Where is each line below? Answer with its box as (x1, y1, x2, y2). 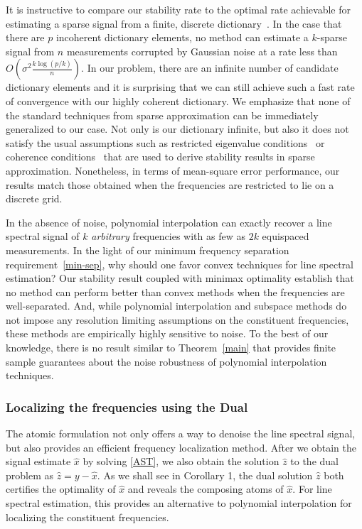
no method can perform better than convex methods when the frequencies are (6, 284, 345, 299)
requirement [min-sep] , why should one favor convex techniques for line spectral (6, 256, 353, 271)
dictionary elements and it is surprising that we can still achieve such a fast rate (6, 80, 355, 94)
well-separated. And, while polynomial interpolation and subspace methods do (6, 298, 347, 313)
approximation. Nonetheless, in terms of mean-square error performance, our (6, 163, 340, 178)
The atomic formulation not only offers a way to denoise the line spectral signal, (6, 426, 356, 441)
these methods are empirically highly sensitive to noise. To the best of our (6, 326, 329, 341)
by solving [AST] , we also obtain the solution (82, 454, 280, 469)
